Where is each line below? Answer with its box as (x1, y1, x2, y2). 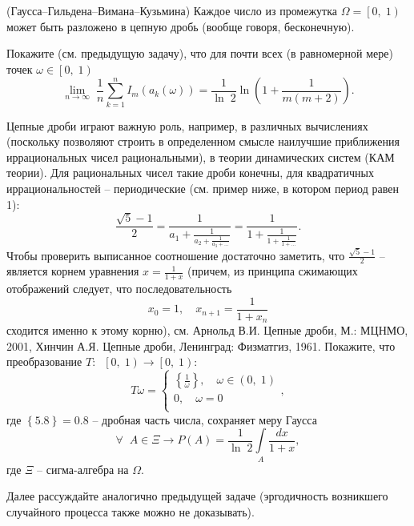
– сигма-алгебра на (37, 460, 129, 477)
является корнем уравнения (6, 263, 139, 279)
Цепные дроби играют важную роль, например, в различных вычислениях (6, 117, 368, 134)
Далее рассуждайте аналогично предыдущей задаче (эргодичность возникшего (6, 488, 388, 504)
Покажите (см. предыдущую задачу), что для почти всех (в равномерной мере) (6, 45, 393, 62)
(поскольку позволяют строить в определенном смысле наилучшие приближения (6, 133, 400, 150)
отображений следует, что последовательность (6, 280, 232, 297)
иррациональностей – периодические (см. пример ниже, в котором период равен (6, 180, 399, 197)
